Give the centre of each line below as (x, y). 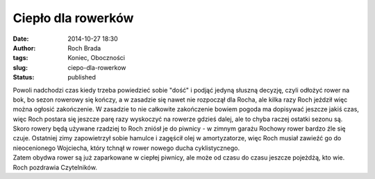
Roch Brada (84, 48)
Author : (24, 48)
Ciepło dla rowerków (73, 18)
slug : (20, 67)
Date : (21, 39)
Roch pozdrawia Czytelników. (55, 167)
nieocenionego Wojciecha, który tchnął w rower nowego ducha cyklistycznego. (126, 148)
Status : (24, 77)
